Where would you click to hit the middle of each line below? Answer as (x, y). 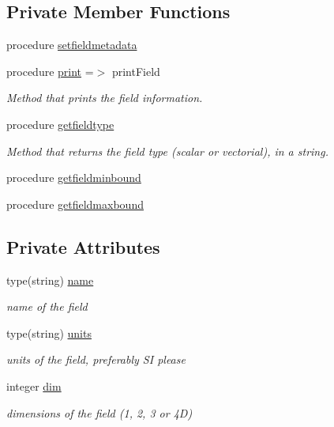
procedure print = (50, 71)
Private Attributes (83, 246)
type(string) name (50, 280)
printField (136, 71)
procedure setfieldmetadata (72, 45)
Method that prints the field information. (105, 98)
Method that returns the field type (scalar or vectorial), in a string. (167, 151)
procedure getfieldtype (60, 124)
